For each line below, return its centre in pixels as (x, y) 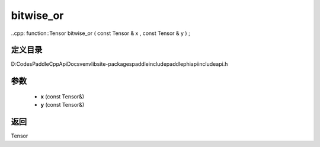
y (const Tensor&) (63, 105)
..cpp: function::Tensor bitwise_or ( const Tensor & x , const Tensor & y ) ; (101, 33)
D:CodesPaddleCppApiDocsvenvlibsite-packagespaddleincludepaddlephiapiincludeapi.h (119, 64)
